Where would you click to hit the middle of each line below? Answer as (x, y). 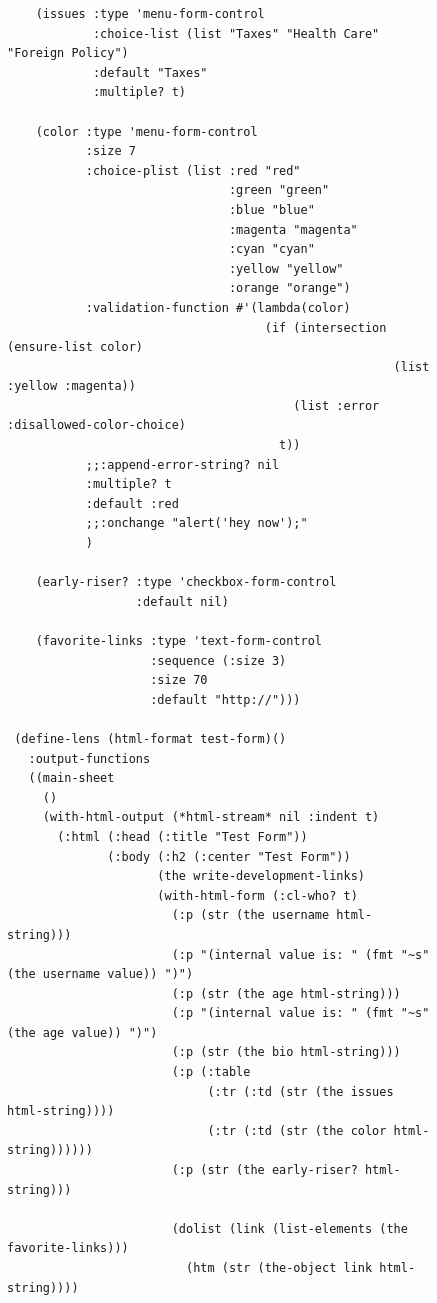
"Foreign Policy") (68, 53)
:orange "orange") (289, 288)
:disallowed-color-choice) (96, 425)
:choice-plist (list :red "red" (193, 170)
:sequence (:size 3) (218, 660)
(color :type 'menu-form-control (146, 131)
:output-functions (89, 758)
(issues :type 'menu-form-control (150, 14)
